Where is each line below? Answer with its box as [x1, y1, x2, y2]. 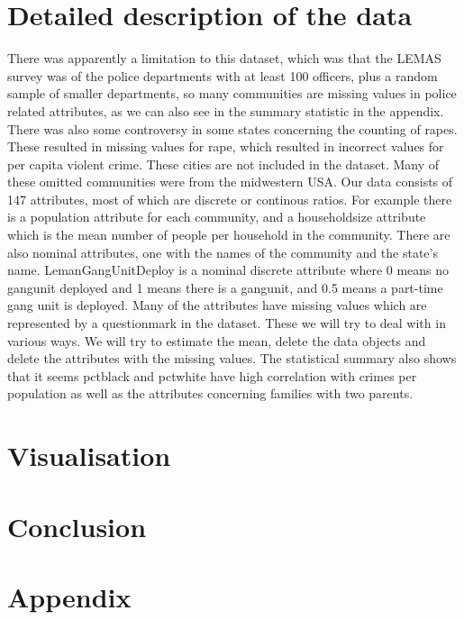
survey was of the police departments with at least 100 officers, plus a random [7, 66, 438, 85]
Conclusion [7, 507, 147, 544]
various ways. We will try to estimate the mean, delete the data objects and [7, 331, 426, 350]
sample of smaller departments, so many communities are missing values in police [7, 84, 457, 103]
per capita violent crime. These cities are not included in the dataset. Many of [7, 154, 440, 173]
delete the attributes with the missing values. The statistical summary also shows [7, 349, 457, 368]
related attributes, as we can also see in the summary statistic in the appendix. [7, 101, 444, 120]
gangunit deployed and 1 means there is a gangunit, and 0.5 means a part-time [7, 278, 443, 296]
